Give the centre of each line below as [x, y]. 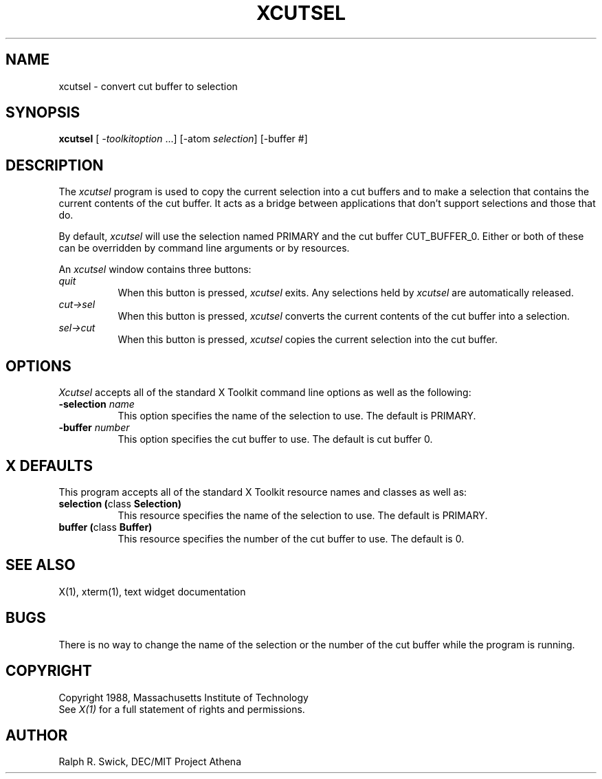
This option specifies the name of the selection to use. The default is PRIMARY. [297, 416]
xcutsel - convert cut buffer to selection [148, 86]
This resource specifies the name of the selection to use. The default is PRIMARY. [303, 515]
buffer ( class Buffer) [105, 527]
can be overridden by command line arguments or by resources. [204, 248]
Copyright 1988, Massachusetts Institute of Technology [183, 697]
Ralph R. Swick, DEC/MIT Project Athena [150, 762]
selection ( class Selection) [120, 503]
